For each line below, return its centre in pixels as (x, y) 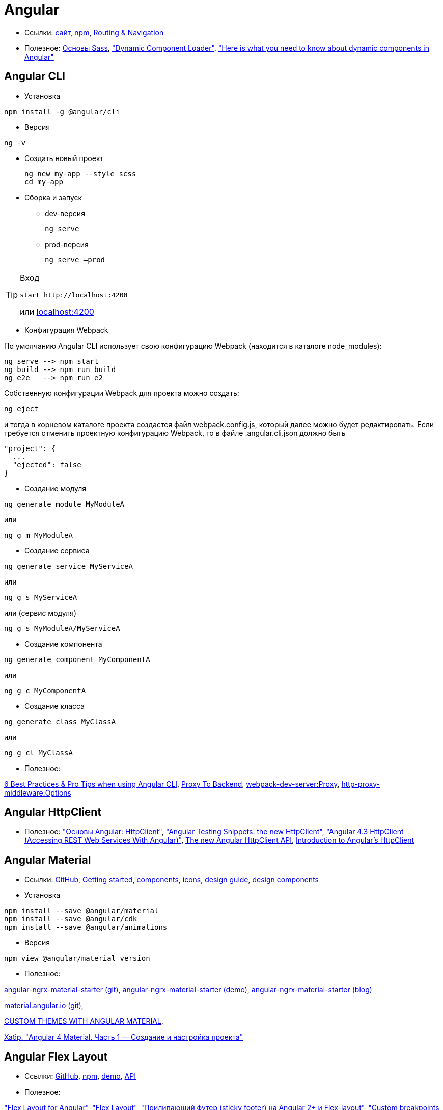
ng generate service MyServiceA (68, 566)
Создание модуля (56, 488)
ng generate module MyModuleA (64, 504)
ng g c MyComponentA (45, 690)
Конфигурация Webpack (66, 330)
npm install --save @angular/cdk (71, 919)
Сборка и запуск (53, 197)
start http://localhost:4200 (74, 295)
